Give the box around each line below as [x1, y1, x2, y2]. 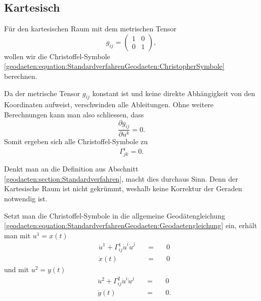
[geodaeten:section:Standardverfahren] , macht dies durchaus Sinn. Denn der [4, 173, 238, 184]
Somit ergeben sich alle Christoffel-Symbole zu [4, 136, 148, 147]
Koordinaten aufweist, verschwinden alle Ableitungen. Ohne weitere [4, 99, 214, 110]
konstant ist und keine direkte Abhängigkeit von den [92, 88, 255, 98]
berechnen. [4, 70, 37, 81]
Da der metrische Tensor [4, 88, 80, 98]
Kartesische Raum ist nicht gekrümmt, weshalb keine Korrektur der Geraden [4, 183, 242, 194]
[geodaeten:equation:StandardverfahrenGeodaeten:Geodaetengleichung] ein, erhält [4, 220, 257, 231]
